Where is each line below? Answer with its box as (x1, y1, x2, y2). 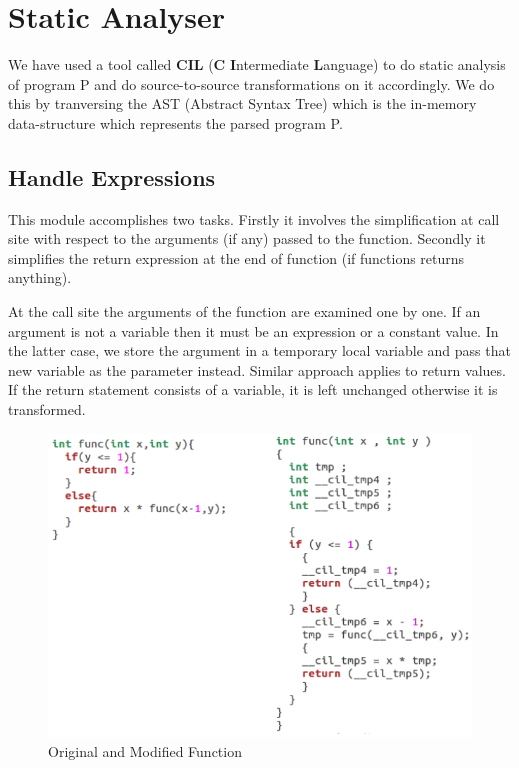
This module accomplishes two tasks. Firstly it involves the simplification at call (8, 208, 500, 229)
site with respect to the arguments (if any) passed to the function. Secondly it (8, 228, 486, 249)
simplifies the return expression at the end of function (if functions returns (8, 247, 465, 268)
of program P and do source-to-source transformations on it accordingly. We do (8, 73, 495, 94)
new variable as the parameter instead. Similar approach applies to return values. (8, 359, 506, 380)
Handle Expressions (8, 161, 216, 192)
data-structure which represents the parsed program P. (8, 112, 343, 133)
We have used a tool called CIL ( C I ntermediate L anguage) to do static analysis (8, 54, 506, 75)
